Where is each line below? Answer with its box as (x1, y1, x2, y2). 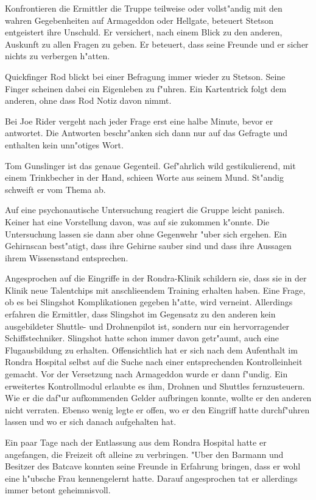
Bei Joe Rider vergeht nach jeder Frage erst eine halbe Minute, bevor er (5, 114, 273, 127)
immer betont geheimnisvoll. (5, 484, 111, 496)
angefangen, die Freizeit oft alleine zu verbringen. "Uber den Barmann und (5, 447, 284, 460)
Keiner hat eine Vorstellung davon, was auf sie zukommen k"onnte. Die (5, 215, 270, 228)
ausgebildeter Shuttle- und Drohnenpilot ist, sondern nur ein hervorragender (5, 319, 290, 332)
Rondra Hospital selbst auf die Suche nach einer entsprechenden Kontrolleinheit (5, 355, 303, 368)
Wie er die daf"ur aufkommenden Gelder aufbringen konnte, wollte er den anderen (5, 391, 312, 404)
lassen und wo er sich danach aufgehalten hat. (5, 415, 177, 428)
